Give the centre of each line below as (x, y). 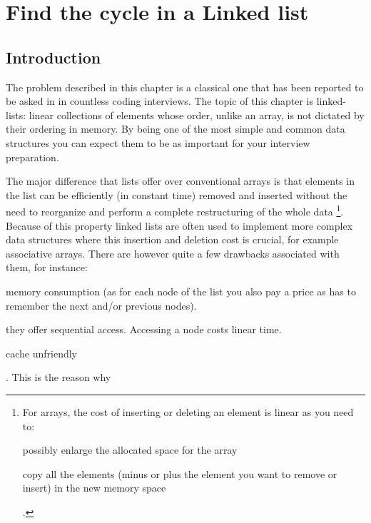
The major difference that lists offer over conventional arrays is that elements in (181, 181)
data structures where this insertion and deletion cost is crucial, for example (172, 239)
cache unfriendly (42, 353)
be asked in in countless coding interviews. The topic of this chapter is (160, 101)
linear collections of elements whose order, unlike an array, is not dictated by (197, 115)
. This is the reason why (59, 377)
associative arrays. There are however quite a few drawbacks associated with (173, 253)
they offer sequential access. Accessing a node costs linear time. (144, 329)
